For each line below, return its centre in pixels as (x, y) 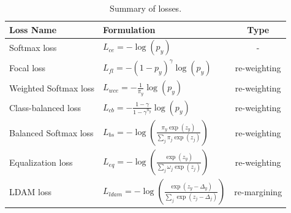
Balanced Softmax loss (51, 132)
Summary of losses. (146, 8)
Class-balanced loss (45, 108)
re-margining (258, 192)
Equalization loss (41, 162)
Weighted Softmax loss (52, 88)
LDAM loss (30, 192)
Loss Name (33, 29)
